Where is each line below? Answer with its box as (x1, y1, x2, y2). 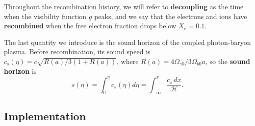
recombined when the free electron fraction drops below (4, 21, 176, 31)
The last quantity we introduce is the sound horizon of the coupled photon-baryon (4, 37, 251, 47)
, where (117, 56, 139, 66)
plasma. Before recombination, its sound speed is (4, 46, 151, 57)
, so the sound (205, 56, 250, 66)
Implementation (4, 108, 86, 123)
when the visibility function (4, 11, 87, 21)
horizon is (4, 66, 37, 76)
